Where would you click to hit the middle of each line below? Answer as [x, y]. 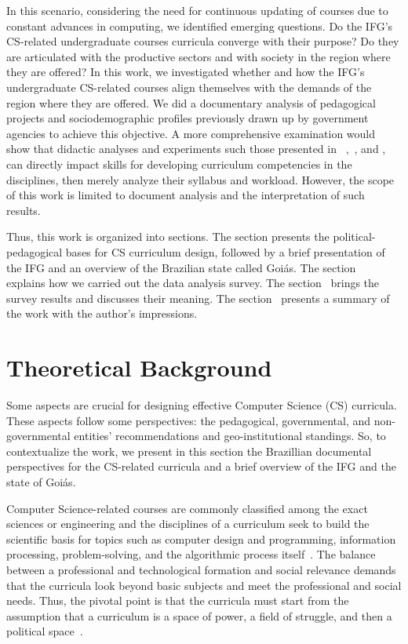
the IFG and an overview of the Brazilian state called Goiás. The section [181, 267]
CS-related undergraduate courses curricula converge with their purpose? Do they [203, 41]
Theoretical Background [139, 367]
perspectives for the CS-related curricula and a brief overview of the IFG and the [201, 466]
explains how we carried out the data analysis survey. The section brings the [193, 283]
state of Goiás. [41, 481]
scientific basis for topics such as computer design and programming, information [201, 538]
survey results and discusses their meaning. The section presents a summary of [198, 298]
